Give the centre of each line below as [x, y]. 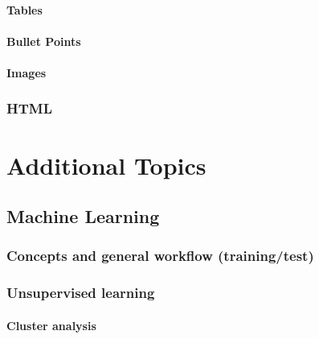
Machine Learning [83, 216]
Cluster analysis [51, 325]
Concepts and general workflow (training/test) [160, 256]
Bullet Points [44, 41]
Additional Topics [106, 165]
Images [27, 72]
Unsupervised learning [81, 293]
